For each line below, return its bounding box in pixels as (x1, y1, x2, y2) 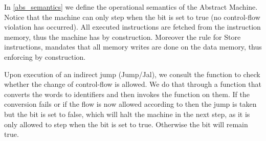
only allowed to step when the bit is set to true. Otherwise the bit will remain (4, 119, 248, 129)
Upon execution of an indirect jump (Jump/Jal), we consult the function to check (4, 68, 260, 79)
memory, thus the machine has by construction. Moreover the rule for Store (4, 31, 241, 42)
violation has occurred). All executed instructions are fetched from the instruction (4, 21, 261, 32)
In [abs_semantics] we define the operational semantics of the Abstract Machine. (4, 2, 258, 12)
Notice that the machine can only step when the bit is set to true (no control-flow (4, 11, 260, 22)
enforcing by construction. (4, 51, 86, 62)
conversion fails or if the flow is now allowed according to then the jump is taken (4, 99, 257, 109)
